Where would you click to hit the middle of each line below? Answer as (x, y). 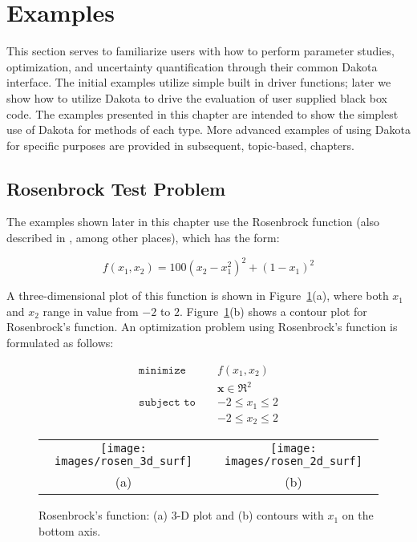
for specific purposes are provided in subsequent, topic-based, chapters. (180, 145)
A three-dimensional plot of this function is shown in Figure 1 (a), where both (198, 295)
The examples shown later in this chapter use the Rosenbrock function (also (193, 222)
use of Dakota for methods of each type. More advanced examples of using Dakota (208, 129)
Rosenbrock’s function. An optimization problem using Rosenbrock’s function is (202, 327)
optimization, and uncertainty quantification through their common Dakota (192, 66)
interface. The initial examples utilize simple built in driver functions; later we (199, 82)
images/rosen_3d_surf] (123, 461)
